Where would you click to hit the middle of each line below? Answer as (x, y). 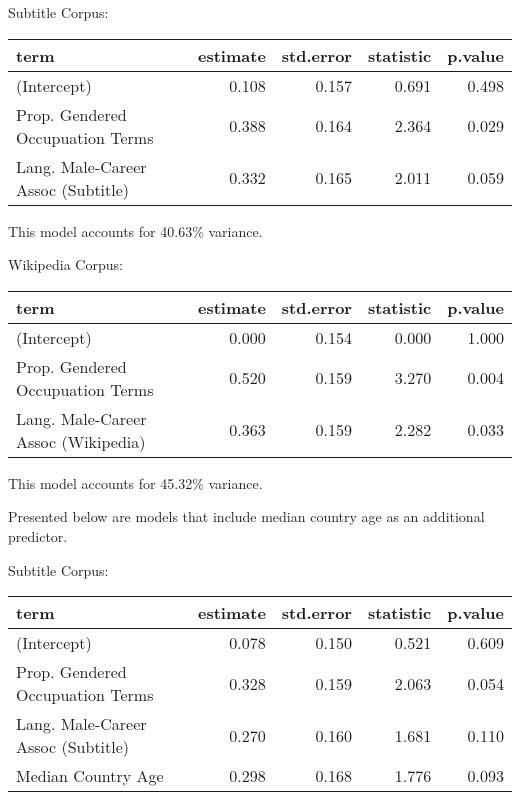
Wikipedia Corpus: (65, 264)
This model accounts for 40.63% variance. (135, 230)
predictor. (38, 535)
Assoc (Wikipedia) (81, 441)
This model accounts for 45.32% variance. (135, 482)
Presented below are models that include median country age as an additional (246, 516)
